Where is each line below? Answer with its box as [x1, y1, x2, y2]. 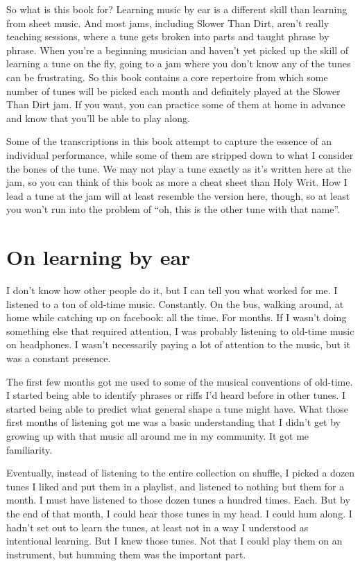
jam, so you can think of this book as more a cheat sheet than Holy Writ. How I [6, 175, 348, 189]
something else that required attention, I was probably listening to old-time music [6, 323, 354, 338]
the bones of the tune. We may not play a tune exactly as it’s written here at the [6, 161, 352, 175]
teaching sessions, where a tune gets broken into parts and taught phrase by [6, 29, 329, 44]
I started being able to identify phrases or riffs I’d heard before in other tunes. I [6, 388, 346, 402]
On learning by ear [6, 243, 191, 271]
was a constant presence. [6, 351, 111, 365]
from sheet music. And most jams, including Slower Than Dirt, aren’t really [6, 15, 329, 30]
